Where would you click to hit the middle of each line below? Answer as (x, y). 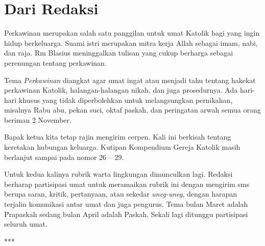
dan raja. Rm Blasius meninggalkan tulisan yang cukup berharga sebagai (119, 53)
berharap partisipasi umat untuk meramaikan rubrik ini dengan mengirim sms (127, 184)
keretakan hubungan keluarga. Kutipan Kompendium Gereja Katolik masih (122, 147)
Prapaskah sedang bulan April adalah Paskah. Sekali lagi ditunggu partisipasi (126, 214)
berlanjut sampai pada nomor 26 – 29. (64, 157)
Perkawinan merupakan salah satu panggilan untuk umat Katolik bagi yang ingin (132, 33)
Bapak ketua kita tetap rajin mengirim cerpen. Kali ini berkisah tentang (118, 137)
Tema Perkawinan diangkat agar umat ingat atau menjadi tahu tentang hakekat (130, 80)
